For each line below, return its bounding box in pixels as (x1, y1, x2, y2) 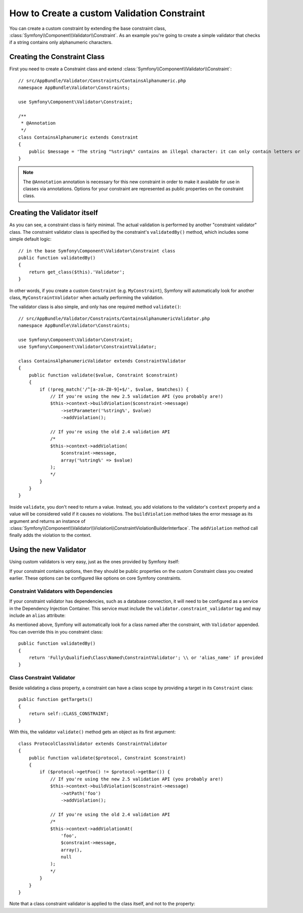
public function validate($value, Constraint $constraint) (28, 372, 178, 378)
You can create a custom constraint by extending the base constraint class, (9, 25, 166, 31)
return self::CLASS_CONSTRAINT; (28, 711, 109, 716)
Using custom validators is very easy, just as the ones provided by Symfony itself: (9, 559, 179, 565)
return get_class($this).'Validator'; (28, 269, 125, 275)
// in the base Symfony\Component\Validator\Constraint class (18, 248, 176, 254)
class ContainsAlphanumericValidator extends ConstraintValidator (18, 358, 186, 364)
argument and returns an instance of (9, 518, 86, 524)
